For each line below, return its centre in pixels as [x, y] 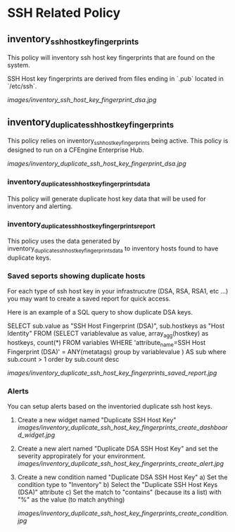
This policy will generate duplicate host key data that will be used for [107, 198]
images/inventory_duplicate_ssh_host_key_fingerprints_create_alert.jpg [120, 464]
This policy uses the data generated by [64, 241]
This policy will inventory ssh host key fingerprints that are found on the [111, 58]
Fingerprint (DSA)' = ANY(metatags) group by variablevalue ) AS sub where [117, 351]
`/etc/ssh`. [22, 87]
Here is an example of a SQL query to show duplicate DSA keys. [100, 312]
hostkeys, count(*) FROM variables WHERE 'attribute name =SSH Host [107, 343]
